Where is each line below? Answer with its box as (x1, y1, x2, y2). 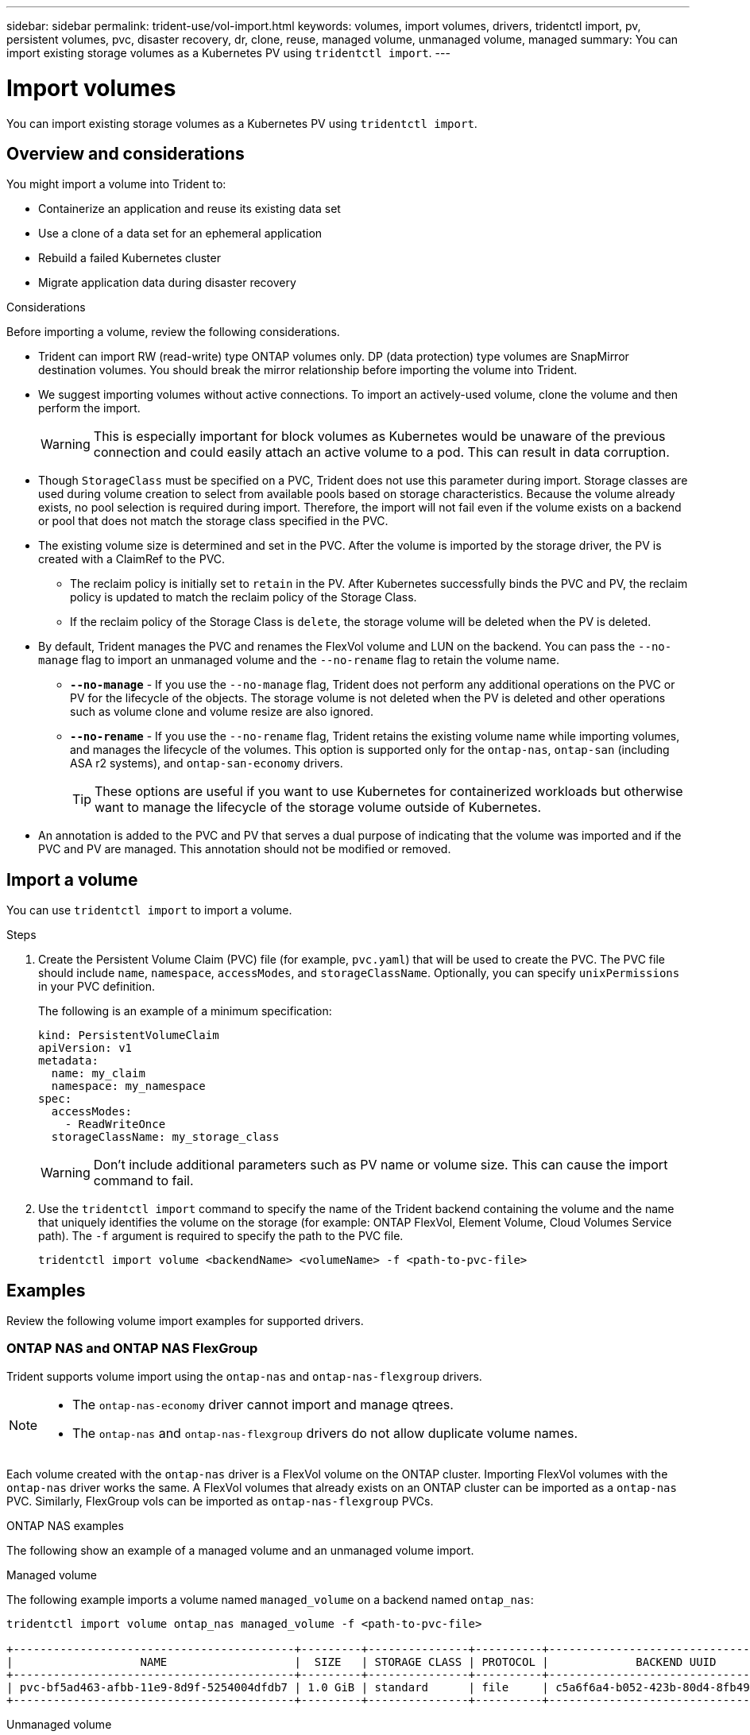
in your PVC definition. (38, 980, 156, 994)
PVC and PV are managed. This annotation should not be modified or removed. (38, 842, 451, 856)
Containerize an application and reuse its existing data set (38, 202, 341, 216)
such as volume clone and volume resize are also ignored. (70, 705, 373, 719)
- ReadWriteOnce (64, 1118, 166, 1131)
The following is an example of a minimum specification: (38, 1004, 332, 1018)
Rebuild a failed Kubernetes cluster (38, 251, 221, 265)
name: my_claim (51, 1067, 145, 1080)
